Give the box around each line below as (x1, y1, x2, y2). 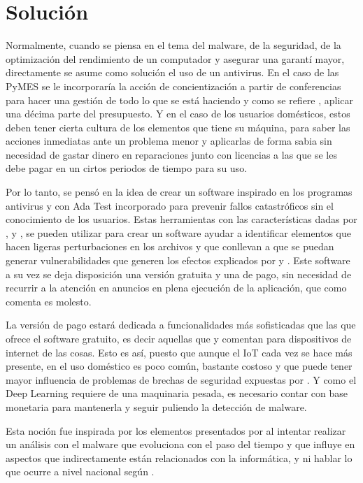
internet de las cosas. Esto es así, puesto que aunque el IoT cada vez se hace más (6, 345, 353, 359)
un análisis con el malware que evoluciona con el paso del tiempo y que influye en (6, 437, 355, 452)
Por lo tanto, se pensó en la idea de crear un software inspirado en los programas (6, 185, 353, 199)
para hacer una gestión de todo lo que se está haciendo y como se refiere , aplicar (6, 92, 354, 107)
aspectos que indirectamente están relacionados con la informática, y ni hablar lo (6, 450, 353, 465)
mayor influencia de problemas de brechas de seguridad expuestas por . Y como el (6, 372, 357, 387)
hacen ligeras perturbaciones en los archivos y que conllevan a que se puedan (6, 239, 334, 254)
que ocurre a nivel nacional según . (6, 464, 155, 479)
